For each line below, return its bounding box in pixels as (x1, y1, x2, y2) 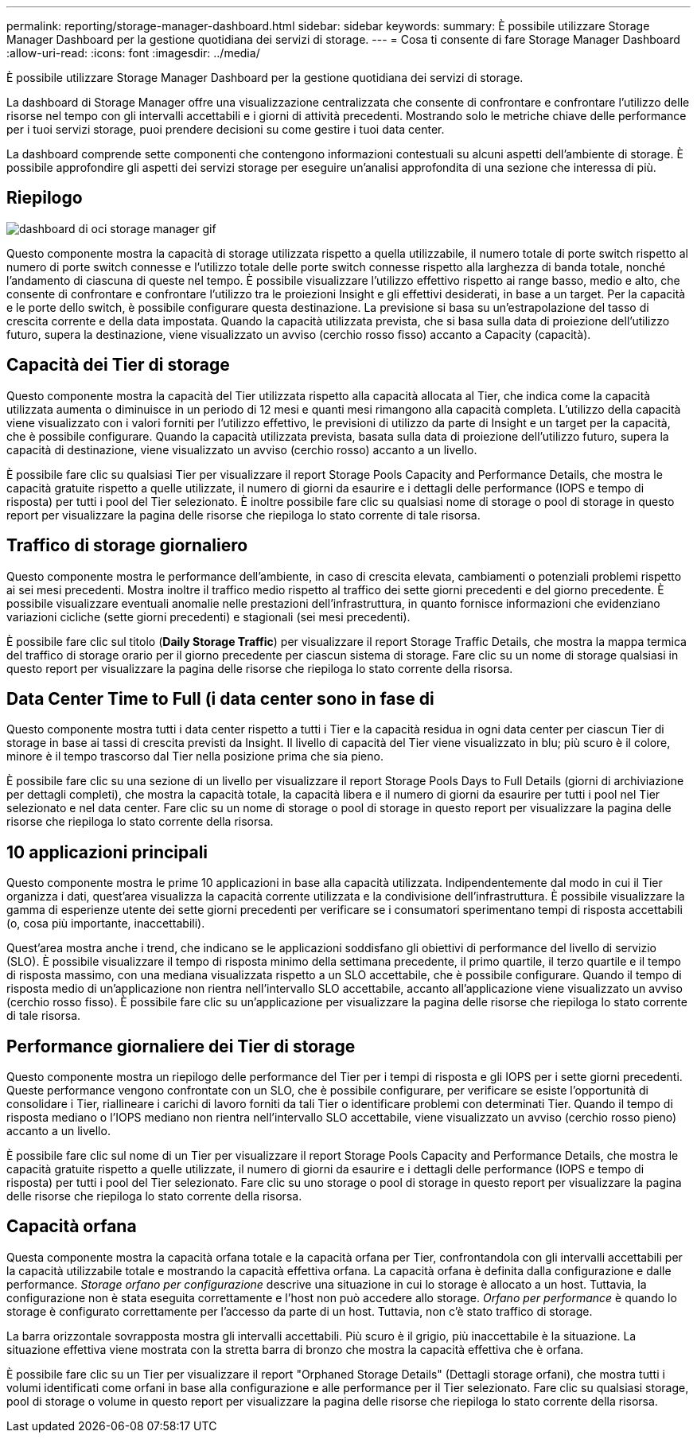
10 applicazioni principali (6, 842, 208, 862)
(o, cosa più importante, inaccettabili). (6, 916, 205, 931)
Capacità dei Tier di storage (6, 355, 230, 375)
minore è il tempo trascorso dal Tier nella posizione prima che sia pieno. (6, 749, 384, 764)
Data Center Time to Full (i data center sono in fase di (6, 688, 434, 709)
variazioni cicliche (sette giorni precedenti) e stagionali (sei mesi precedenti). (6, 609, 411, 624)
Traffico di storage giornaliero (6, 535, 248, 556)
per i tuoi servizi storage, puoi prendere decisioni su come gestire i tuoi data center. (6, 123, 445, 136)
